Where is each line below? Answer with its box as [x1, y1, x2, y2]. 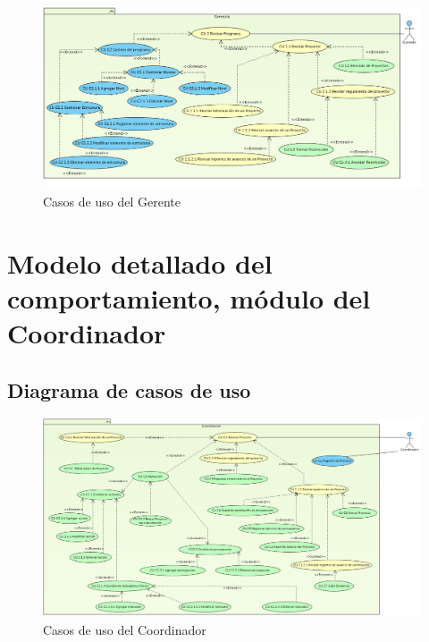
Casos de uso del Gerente [43, 191, 181, 210]
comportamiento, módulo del [7, 279, 371, 316]
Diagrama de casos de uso [7, 376, 251, 403]
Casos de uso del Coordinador [43, 620, 206, 638]
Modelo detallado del [7, 244, 273, 281]
